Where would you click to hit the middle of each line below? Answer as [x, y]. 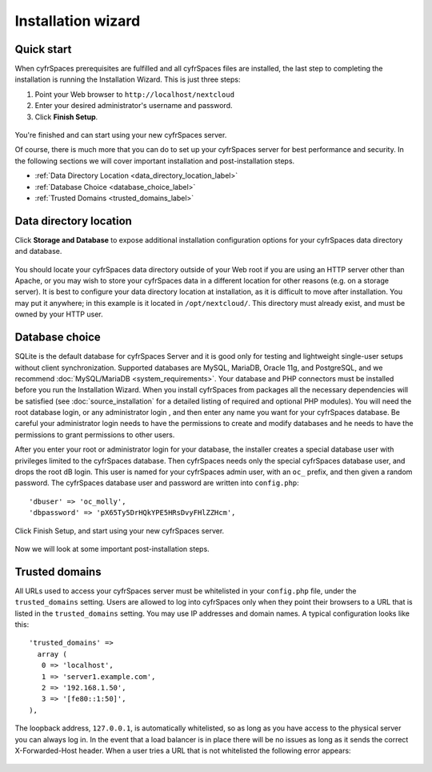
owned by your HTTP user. [59, 314]
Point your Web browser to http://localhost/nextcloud [135, 94]
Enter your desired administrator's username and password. [134, 106]
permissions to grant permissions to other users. [95, 434]
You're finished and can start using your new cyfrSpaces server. [121, 135]
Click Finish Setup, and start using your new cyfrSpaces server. [120, 531]
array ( [52, 654]
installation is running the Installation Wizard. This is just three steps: [128, 79]
